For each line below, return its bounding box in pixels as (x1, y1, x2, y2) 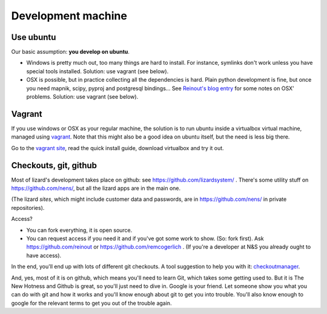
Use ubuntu (11, 32, 56, 42)
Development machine (11, 9, 127, 22)
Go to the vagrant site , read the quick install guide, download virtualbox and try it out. (11, 144, 224, 151)
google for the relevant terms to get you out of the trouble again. (11, 299, 172, 307)
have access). (26, 252, 62, 259)
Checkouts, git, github (11, 160, 97, 171)
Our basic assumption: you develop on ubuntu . (11, 48, 130, 56)
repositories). (11, 204, 45, 211)
